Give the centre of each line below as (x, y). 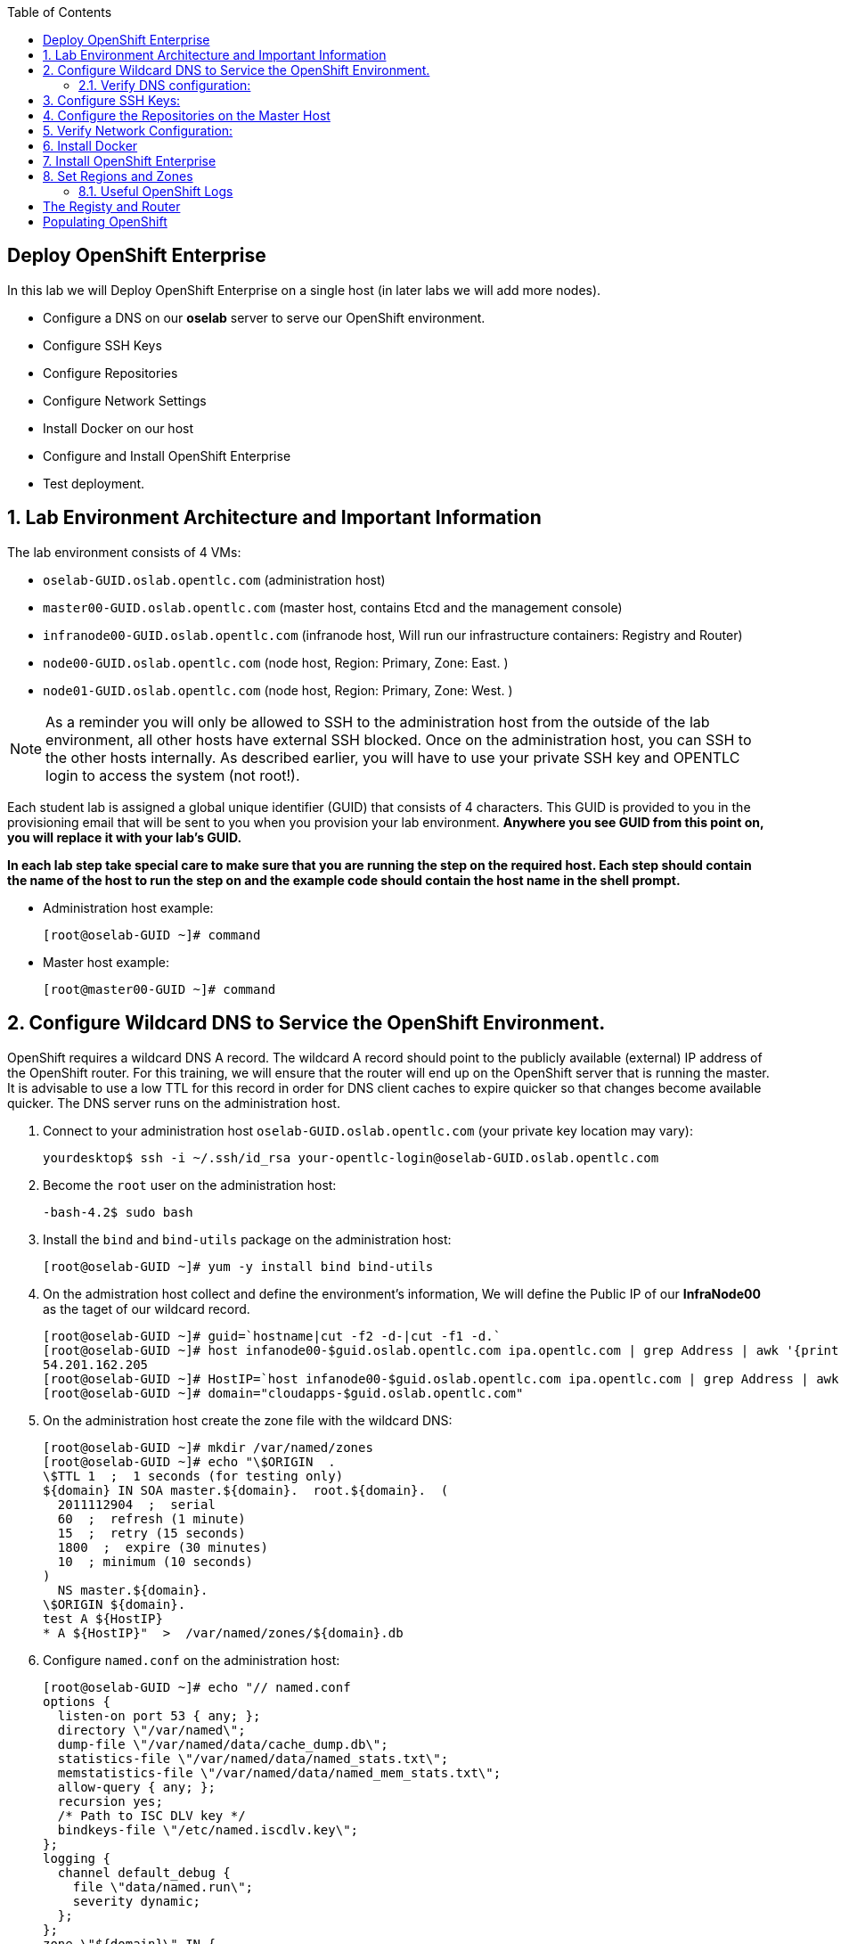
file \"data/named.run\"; (163, 1887)
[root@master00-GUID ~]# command (159, 989)
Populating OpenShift (105, 221)
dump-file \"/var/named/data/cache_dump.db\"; (223, 1744)
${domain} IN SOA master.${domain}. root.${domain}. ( (246, 1490)
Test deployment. (94, 483)
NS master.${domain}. (133, 1590)
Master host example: (106, 962)
